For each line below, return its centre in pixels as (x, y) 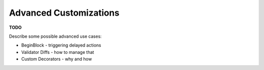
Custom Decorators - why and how (57, 59)
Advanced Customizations (64, 13)
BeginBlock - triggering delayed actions (61, 45)
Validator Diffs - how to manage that (58, 52)
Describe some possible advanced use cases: (55, 36)
